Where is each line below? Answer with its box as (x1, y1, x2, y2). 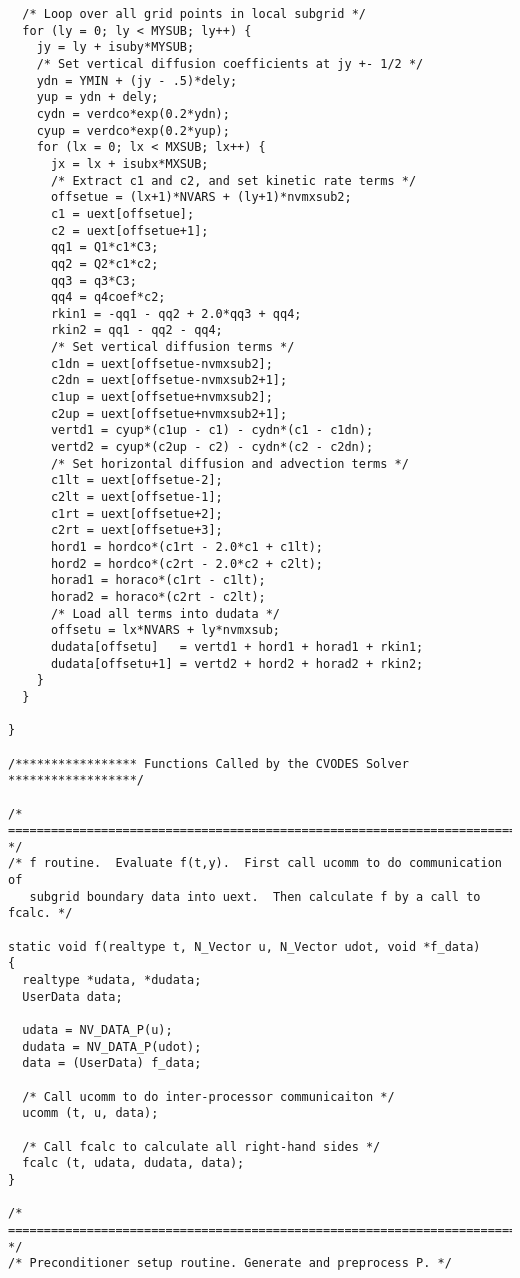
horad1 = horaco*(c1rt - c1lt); (50, 573, 266, 588)
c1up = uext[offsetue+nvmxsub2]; (50, 390, 273, 405)
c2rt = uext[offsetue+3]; (50, 523, 223, 538)
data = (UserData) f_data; (22, 1056, 202, 1071)
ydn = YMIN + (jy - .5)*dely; (36, 73, 238, 88)
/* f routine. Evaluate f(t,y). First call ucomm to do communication (8, 856, 502, 871)
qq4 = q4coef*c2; (50, 290, 166, 305)
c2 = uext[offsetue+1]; (50, 223, 209, 238)
